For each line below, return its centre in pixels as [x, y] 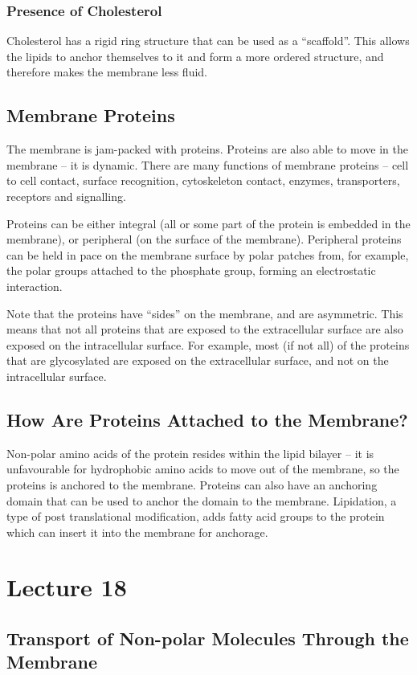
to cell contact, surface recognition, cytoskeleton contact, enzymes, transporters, [203, 180]
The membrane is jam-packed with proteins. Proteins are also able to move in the [207, 149]
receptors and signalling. [66, 196]
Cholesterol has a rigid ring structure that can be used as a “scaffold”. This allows [208, 41]
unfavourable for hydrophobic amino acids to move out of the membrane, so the [203, 469]
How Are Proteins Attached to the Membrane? [207, 419]
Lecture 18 [67, 587]
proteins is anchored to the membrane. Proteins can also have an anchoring [192, 484]
